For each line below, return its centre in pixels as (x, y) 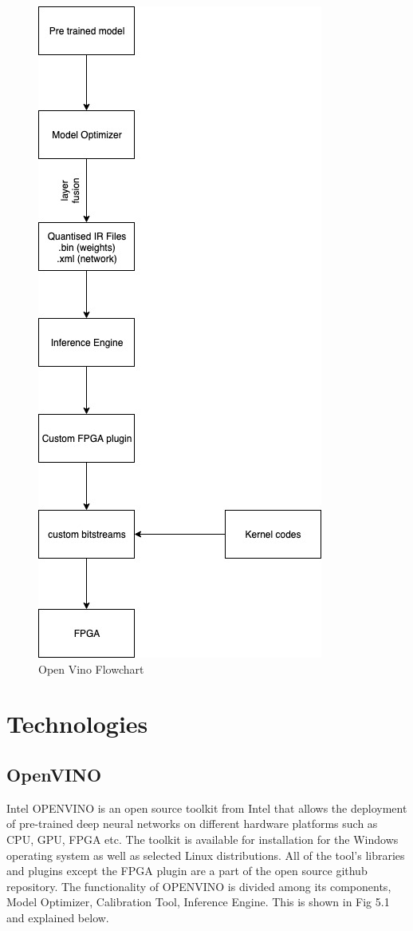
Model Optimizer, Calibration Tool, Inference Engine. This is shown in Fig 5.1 (198, 902)
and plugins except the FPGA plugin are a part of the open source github (187, 871)
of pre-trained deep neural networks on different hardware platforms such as (192, 824)
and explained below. (58, 917)
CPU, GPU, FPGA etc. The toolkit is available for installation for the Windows (203, 839)
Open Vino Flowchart (91, 668)
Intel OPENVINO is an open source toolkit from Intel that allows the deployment (207, 808)
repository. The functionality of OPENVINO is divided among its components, (199, 886)
